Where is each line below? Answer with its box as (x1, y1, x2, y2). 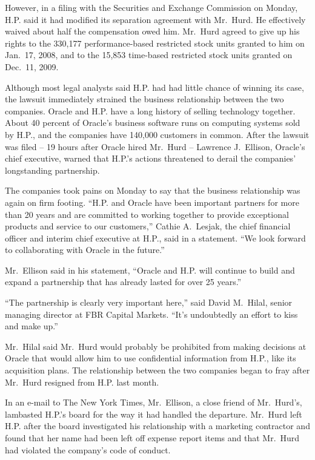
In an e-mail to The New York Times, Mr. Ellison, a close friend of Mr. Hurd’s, (5, 396, 302, 409)
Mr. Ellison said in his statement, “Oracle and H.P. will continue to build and (5, 263, 295, 276)
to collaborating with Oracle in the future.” (5, 243, 165, 256)
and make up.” (5, 320, 58, 332)
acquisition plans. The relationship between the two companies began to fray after (5, 364, 310, 376)
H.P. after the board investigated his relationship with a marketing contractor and (5, 419, 310, 432)
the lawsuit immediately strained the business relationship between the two (5, 93, 284, 105)
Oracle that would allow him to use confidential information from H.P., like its (5, 352, 296, 364)
